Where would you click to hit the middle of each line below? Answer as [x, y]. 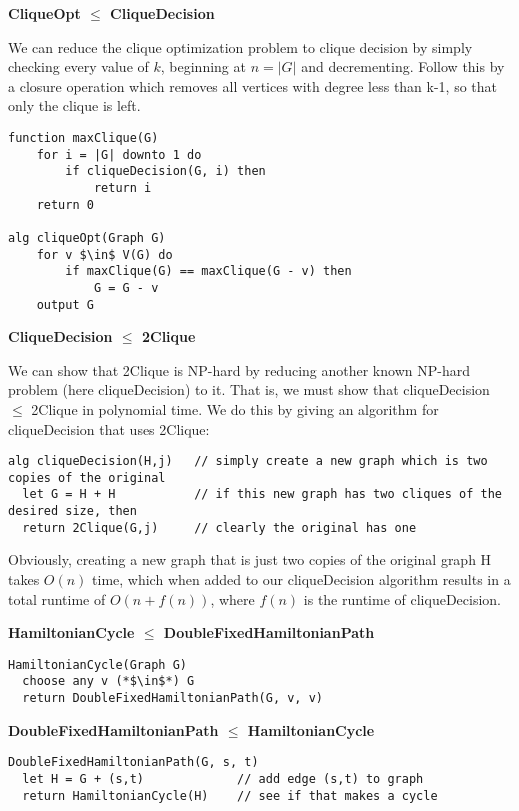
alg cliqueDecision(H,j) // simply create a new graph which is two [248, 461]
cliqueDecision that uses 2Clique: [109, 428]
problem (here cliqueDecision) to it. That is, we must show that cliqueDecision [249, 389]
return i [122, 187]
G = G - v [126, 287]
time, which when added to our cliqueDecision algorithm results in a [301, 579]
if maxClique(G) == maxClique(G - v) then [208, 271]
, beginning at [203, 66]
